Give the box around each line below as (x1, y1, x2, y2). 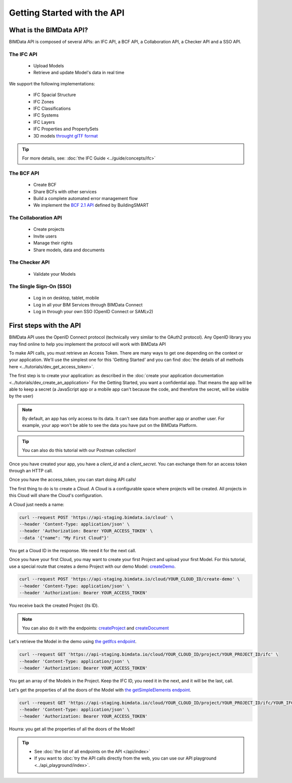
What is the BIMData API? (9, 26, 89, 34)
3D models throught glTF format (33, 133, 98, 139)
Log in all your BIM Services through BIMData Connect (33, 301, 143, 307)
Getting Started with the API (9, 7, 125, 18)
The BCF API (9, 170, 39, 177)
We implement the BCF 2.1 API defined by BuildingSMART (33, 202, 149, 208)
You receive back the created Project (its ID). (9, 602, 99, 608)
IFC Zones (33, 99, 55, 104)
